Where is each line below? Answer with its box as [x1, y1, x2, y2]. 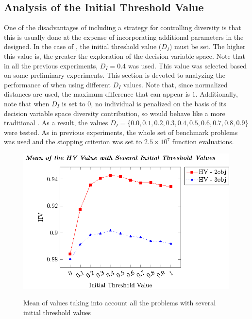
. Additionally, [195, 89, 238, 99]
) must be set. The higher [169, 41, 246, 51]
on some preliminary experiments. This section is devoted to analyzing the [4, 70, 225, 80]
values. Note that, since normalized [123, 79, 228, 89]
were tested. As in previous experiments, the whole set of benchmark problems [4, 127, 238, 137]
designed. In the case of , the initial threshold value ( [4, 41, 162, 51]
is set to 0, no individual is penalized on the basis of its [62, 98, 226, 108]
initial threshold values [23, 307, 91, 317]
